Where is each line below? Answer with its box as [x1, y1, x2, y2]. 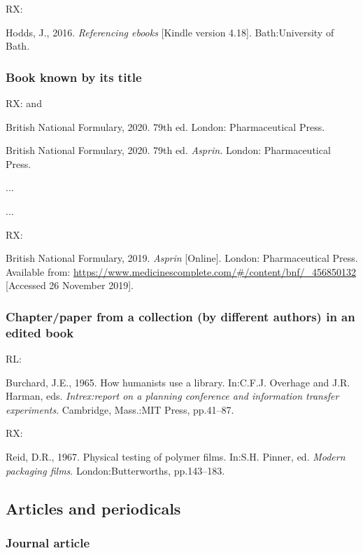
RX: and [6, 96, 42, 110]
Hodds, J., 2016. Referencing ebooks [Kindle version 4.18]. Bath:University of [6, 24, 334, 39]
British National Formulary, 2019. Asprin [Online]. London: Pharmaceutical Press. [6, 251, 358, 265]
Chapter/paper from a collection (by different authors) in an [6, 307, 355, 325]
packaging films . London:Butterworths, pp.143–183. [6, 463, 225, 477]
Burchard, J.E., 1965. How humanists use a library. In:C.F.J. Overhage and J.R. [6, 374, 350, 389]
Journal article [6, 533, 90, 551]
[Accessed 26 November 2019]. [6, 278, 134, 293]
